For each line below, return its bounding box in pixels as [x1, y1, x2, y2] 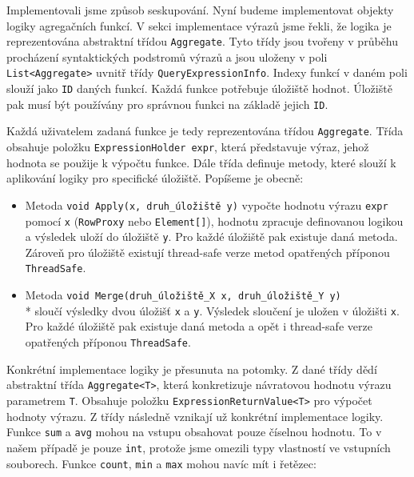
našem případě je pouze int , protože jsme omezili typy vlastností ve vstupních [6, 439, 391, 455]
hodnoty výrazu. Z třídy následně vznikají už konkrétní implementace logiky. [6, 407, 384, 424]
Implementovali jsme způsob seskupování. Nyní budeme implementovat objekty [6, 2, 394, 18]
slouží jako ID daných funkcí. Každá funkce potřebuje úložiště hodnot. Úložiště [6, 80, 392, 97]
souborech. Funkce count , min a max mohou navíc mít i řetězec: [6, 455, 316, 471]
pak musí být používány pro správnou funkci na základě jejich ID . [6, 95, 328, 112]
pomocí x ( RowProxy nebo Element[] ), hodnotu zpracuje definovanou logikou [25, 212, 404, 229]
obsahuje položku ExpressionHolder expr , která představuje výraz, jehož [6, 138, 369, 155]
